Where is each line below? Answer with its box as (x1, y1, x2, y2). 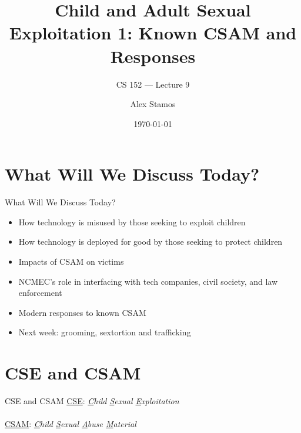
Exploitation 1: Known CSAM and (9, 21, 297, 45)
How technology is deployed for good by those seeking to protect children (18, 235, 283, 248)
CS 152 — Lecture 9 (116, 78, 190, 90)
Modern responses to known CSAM (18, 306, 146, 318)
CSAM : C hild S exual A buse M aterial (5, 418, 136, 430)
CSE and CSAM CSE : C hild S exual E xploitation (5, 395, 179, 407)
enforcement (18, 287, 62, 299)
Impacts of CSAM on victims (18, 255, 124, 267)
